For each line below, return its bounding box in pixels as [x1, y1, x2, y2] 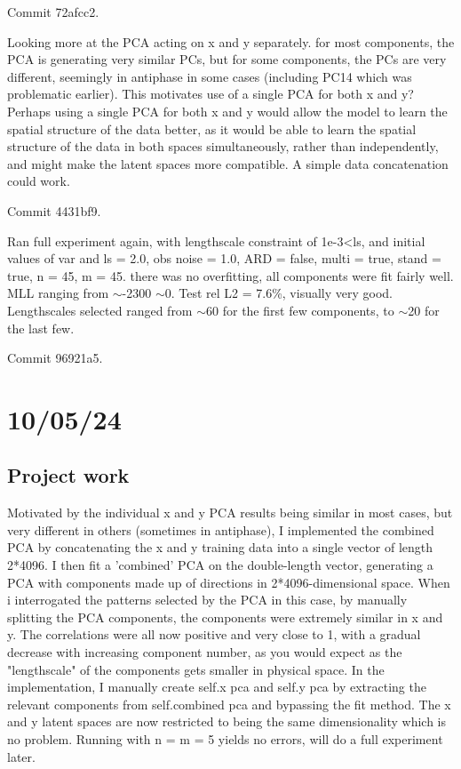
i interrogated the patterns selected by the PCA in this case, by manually [7, 590, 408, 609]
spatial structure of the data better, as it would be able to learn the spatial [7, 119, 417, 138]
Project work [7, 461, 130, 489]
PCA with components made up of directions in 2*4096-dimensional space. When [7, 573, 450, 591]
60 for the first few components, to [206, 300, 394, 319]
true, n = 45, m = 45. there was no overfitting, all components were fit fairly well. [7, 266, 454, 284]
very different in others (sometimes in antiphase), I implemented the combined [7, 520, 434, 539]
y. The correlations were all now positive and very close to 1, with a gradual [7, 625, 421, 644]
